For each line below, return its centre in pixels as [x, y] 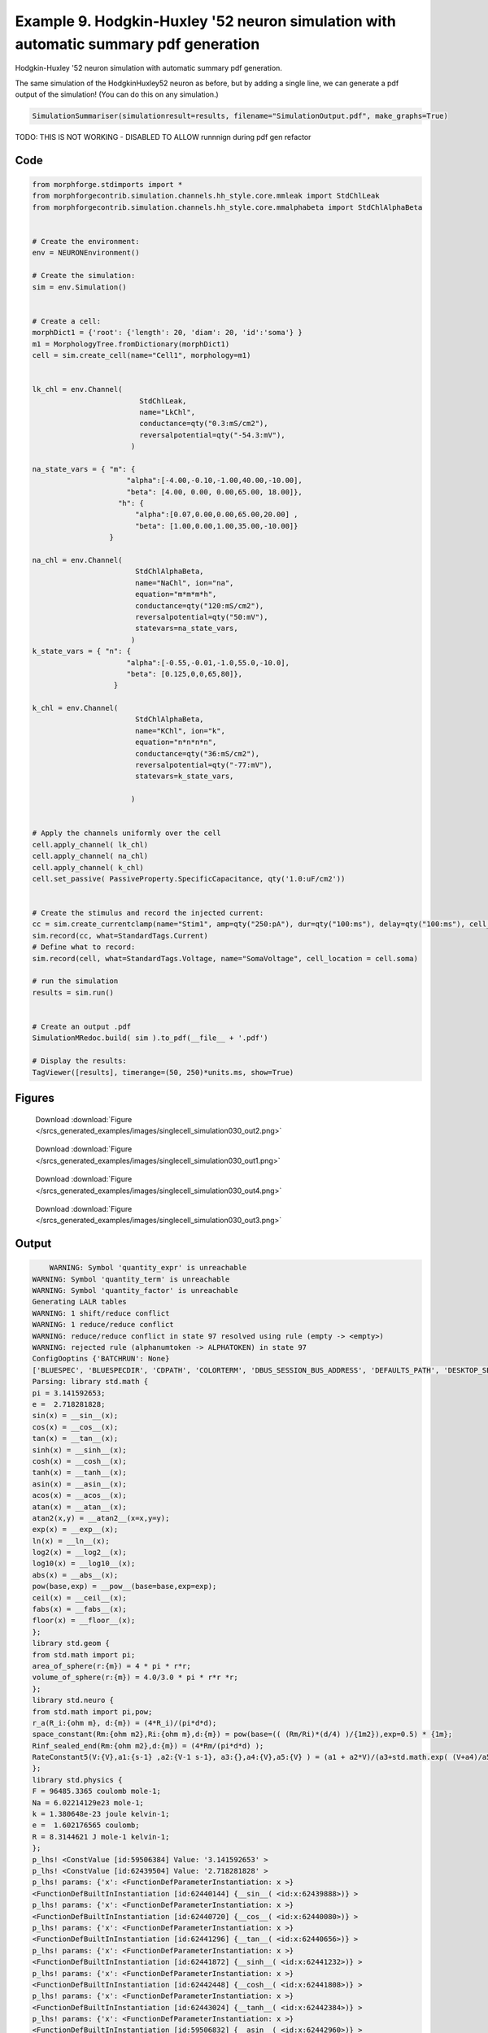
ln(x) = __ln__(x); [71, 1541]
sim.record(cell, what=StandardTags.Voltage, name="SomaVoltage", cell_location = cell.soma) [225, 958]
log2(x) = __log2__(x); [80, 1552]
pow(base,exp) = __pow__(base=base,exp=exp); [124, 1587]
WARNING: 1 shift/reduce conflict [101, 1313]
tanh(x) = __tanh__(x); [80, 1473]
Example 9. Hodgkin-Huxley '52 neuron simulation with [205, 21]
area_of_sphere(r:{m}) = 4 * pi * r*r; [111, 1666]
